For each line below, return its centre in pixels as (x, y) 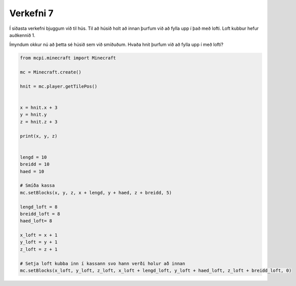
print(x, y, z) (39, 136)
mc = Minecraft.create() (51, 72)
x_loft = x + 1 (39, 235)
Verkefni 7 (32, 13)
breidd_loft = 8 (40, 214)
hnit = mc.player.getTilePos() (59, 86)
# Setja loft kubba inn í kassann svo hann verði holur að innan (103, 263)
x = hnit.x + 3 (39, 108)
